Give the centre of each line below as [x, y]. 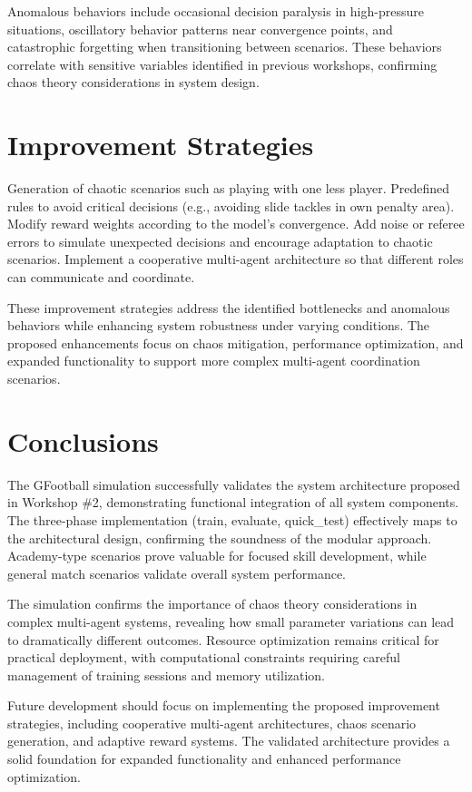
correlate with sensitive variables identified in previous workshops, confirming [222, 64]
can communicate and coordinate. [101, 277]
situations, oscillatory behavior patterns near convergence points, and [200, 29]
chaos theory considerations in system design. [133, 82]
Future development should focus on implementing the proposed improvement [224, 705]
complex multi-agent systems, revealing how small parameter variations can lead [231, 621]
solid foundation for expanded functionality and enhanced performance [204, 759]
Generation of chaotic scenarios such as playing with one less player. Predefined [229, 188]
